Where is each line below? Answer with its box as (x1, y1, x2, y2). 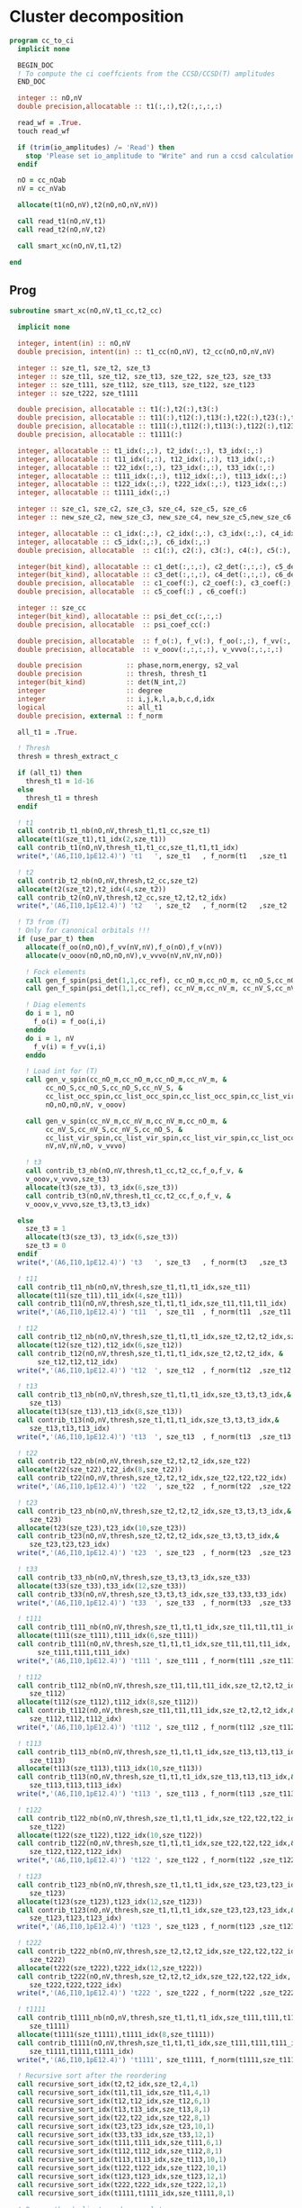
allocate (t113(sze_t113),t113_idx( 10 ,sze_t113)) (17, 1764, 203, 1773)
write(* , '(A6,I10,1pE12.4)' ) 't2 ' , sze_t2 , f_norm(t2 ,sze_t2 (17, 901, 288, 910)
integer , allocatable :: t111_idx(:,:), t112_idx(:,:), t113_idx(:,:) (17, 471, 288, 481)
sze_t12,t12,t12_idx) (37, 1357, 119, 1366)
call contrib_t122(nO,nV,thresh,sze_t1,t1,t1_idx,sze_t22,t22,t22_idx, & (17, 1839, 296, 1848)
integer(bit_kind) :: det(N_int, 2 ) (17, 678, 187, 687)
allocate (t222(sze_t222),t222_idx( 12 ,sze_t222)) (17, 1963, 203, 1973)
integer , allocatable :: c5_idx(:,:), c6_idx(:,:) (17, 538, 211, 547)
